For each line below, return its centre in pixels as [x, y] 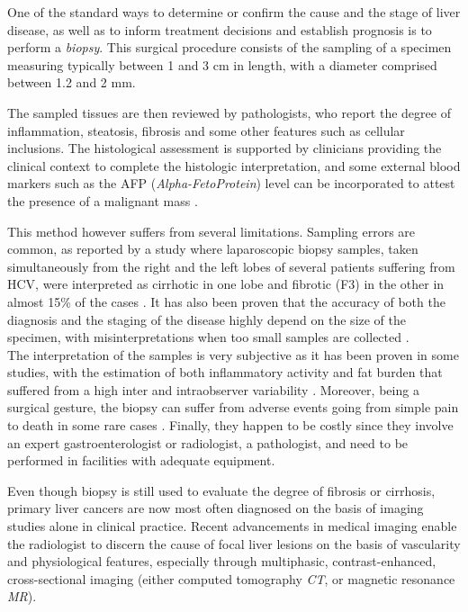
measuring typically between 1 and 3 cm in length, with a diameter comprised [222, 64]
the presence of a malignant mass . [103, 200]
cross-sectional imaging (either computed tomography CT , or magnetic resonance [231, 578]
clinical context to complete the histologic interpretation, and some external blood [234, 165]
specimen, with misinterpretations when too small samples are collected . [208, 337]
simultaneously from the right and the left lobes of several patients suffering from [231, 266]
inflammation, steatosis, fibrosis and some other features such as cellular [206, 130]
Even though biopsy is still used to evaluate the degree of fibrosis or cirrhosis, [221, 490]
